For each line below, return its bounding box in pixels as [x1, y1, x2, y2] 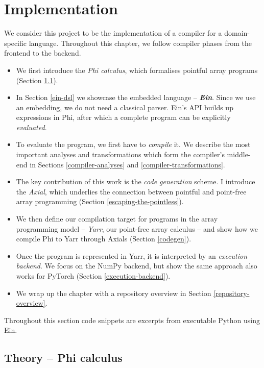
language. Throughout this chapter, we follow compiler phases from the [29, 37, 252, 48]
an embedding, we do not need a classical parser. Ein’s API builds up [16, 102, 233, 112]
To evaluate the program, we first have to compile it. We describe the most [16, 139, 251, 150]
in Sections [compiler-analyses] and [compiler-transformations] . [30, 159, 225, 169]
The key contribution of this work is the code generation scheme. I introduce [16, 176, 255, 187]
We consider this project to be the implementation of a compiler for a [4, 28, 222, 38]
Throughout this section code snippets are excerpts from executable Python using [4, 314, 260, 325]
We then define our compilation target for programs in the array [16, 213, 218, 224]
